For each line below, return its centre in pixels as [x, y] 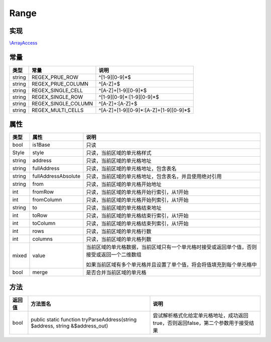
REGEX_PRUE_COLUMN [60, 84]
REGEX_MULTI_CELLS [58, 110]
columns [42, 239]
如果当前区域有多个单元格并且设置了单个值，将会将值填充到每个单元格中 [171, 265]
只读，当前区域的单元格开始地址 [124, 184]
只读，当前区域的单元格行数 [119, 232]
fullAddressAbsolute [56, 176]
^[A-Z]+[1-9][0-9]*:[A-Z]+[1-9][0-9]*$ [145, 110]
